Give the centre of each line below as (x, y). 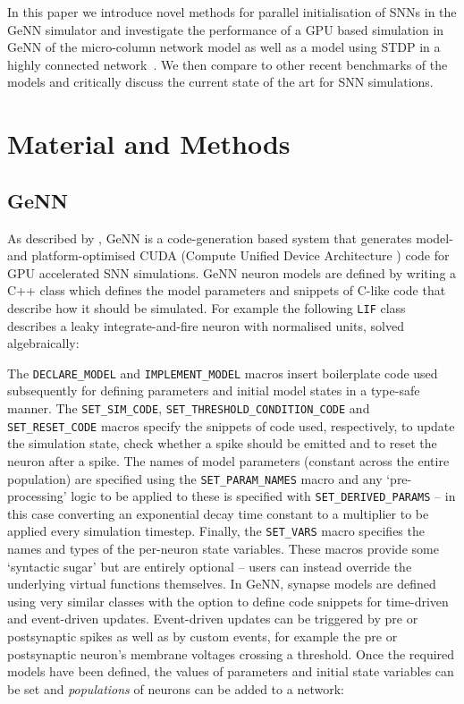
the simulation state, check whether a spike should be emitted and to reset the (222, 443)
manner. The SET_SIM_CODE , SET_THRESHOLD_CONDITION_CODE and (189, 408)
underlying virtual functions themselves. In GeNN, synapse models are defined (222, 584)
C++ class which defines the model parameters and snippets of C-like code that (227, 290)
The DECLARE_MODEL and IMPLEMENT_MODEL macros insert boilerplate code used (223, 373)
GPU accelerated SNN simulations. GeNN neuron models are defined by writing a (232, 272)
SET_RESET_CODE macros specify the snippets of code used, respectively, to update (231, 425)
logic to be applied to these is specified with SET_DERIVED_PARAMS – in (263, 496)
